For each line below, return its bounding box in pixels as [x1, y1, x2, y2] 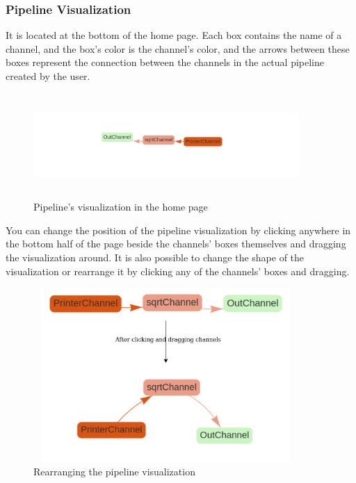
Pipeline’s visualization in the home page [33, 199, 208, 214]
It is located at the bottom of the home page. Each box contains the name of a [6, 28, 342, 42]
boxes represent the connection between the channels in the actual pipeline [6, 55, 325, 69]
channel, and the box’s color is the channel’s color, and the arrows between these [6, 41, 350, 56]
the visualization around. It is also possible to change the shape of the [6, 249, 305, 264]
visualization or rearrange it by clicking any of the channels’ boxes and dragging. [6, 263, 350, 278]
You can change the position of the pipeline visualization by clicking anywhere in [6, 222, 351, 237]
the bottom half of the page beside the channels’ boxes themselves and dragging [6, 236, 346, 251]
